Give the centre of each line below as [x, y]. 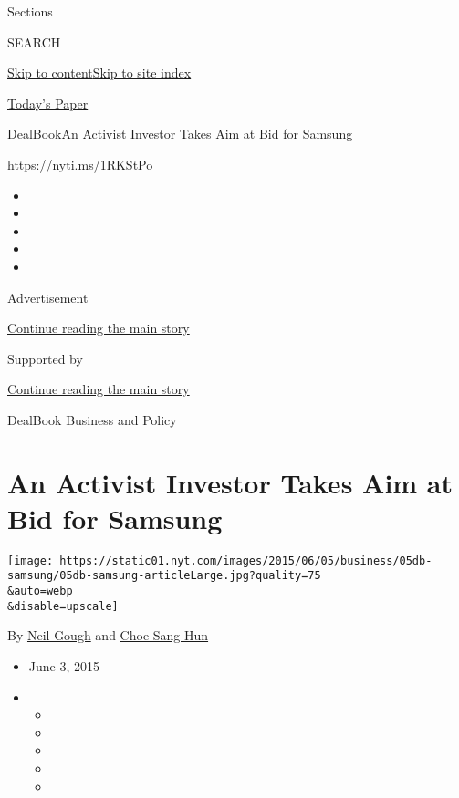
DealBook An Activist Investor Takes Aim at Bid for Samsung [180, 134]
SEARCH [34, 41]
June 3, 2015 [64, 666]
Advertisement [48, 297]
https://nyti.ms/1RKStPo [80, 164]
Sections [30, 11]
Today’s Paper [48, 103]
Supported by [45, 358]
